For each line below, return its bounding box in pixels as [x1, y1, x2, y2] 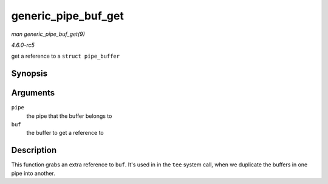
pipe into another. [11, 169, 56, 177]
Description [11, 145, 57, 155]
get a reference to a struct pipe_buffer [11, 52, 120, 60]
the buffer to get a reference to [26, 129, 104, 137]
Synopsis [11, 69, 48, 79]
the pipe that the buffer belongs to [26, 112, 112, 120]
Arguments [11, 88, 55, 98]
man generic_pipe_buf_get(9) [11, 30, 85, 38]
